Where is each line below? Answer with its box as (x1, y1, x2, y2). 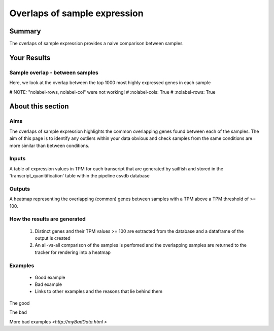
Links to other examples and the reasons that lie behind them (35, 288, 162, 295)
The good (9, 300, 30, 306)
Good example (35, 274, 65, 280)
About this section (9, 102, 69, 111)
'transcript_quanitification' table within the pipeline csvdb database (9, 173, 150, 179)
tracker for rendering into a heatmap (35, 249, 111, 255)
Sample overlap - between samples (9, 69, 98, 76)
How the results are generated (9, 215, 86, 223)
